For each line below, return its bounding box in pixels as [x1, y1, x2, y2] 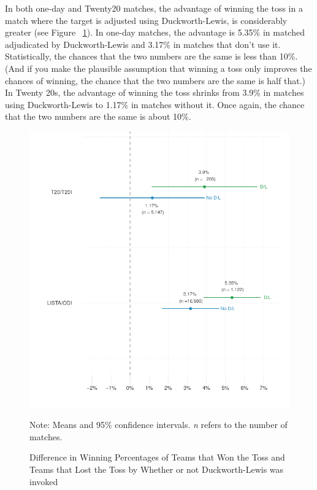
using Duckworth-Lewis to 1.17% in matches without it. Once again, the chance [5, 98, 305, 111]
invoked [29, 475, 58, 488]
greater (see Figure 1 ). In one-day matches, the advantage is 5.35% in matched [5, 26, 305, 39]
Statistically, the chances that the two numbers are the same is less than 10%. [5, 50, 298, 63]
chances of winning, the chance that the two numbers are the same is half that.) [5, 74, 305, 87]
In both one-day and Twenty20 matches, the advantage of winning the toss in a [5, 2, 303, 14]
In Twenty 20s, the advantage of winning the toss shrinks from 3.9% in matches [5, 86, 304, 99]
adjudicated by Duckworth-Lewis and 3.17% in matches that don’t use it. [5, 37, 281, 50]
